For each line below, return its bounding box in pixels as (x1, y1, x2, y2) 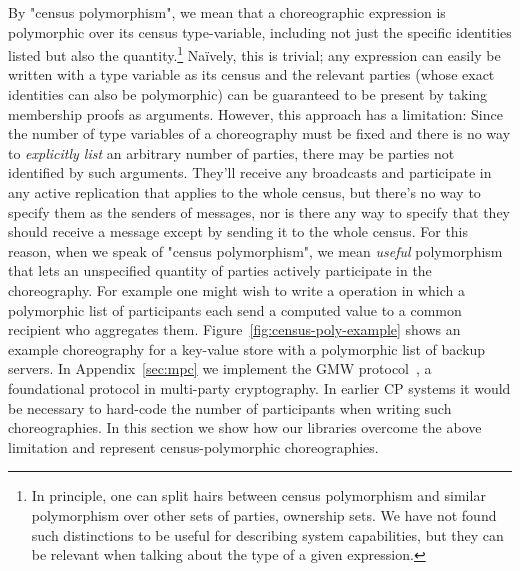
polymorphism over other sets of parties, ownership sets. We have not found (31, 504, 497, 525)
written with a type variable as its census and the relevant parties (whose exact (8, 64, 495, 85)
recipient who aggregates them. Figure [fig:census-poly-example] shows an (8, 319, 461, 340)
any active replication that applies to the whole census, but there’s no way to (8, 182, 481, 202)
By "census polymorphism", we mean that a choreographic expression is (8, 2, 446, 22)
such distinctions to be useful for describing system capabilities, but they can (31, 524, 504, 545)
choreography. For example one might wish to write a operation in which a (8, 279, 466, 300)
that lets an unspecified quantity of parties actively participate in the (8, 260, 432, 281)
